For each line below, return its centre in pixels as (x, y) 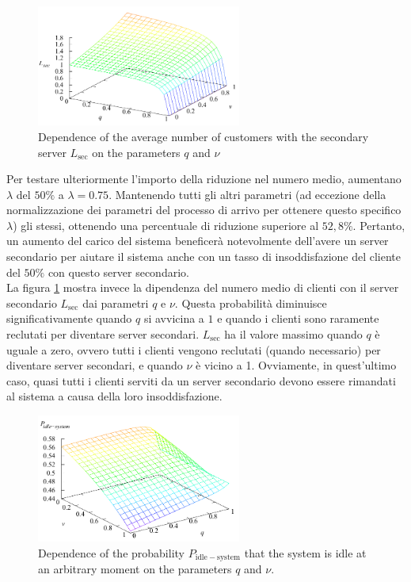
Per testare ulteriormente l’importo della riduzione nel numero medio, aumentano (204, 179)
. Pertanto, (379, 225)
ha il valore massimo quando (293, 334)
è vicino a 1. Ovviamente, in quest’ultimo (296, 365)
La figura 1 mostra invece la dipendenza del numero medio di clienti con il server (203, 287)
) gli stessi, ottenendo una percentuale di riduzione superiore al (166, 225)
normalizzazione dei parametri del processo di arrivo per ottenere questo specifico (204, 210)
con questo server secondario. (118, 272)
